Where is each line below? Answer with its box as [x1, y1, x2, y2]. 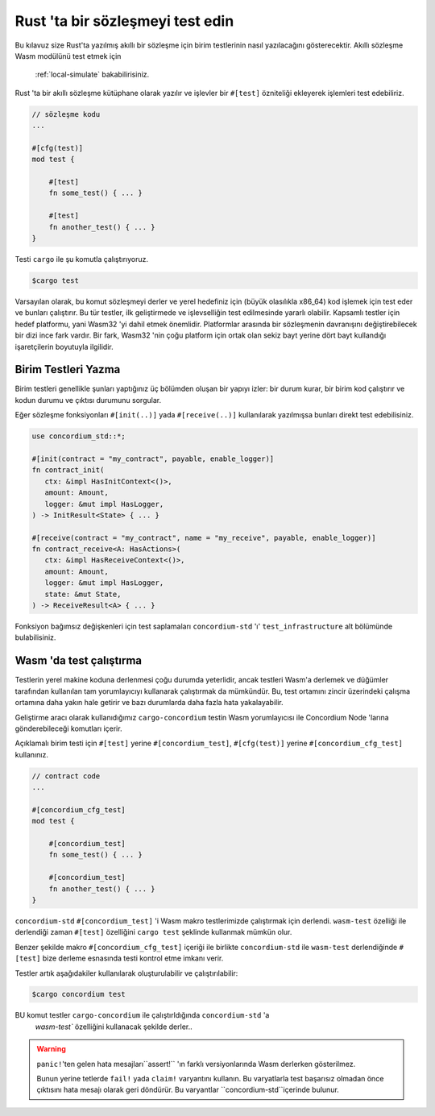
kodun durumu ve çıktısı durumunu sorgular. [14, 395, 161, 404]
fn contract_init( [31, 466, 105, 475]
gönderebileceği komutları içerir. [14, 724, 122, 733]
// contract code [31, 771, 101, 781]
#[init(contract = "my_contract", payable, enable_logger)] [31, 454, 275, 463]
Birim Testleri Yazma [14, 363, 121, 376]
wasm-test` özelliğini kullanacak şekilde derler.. [35, 1022, 193, 1031]
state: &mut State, [44, 589, 122, 599]
